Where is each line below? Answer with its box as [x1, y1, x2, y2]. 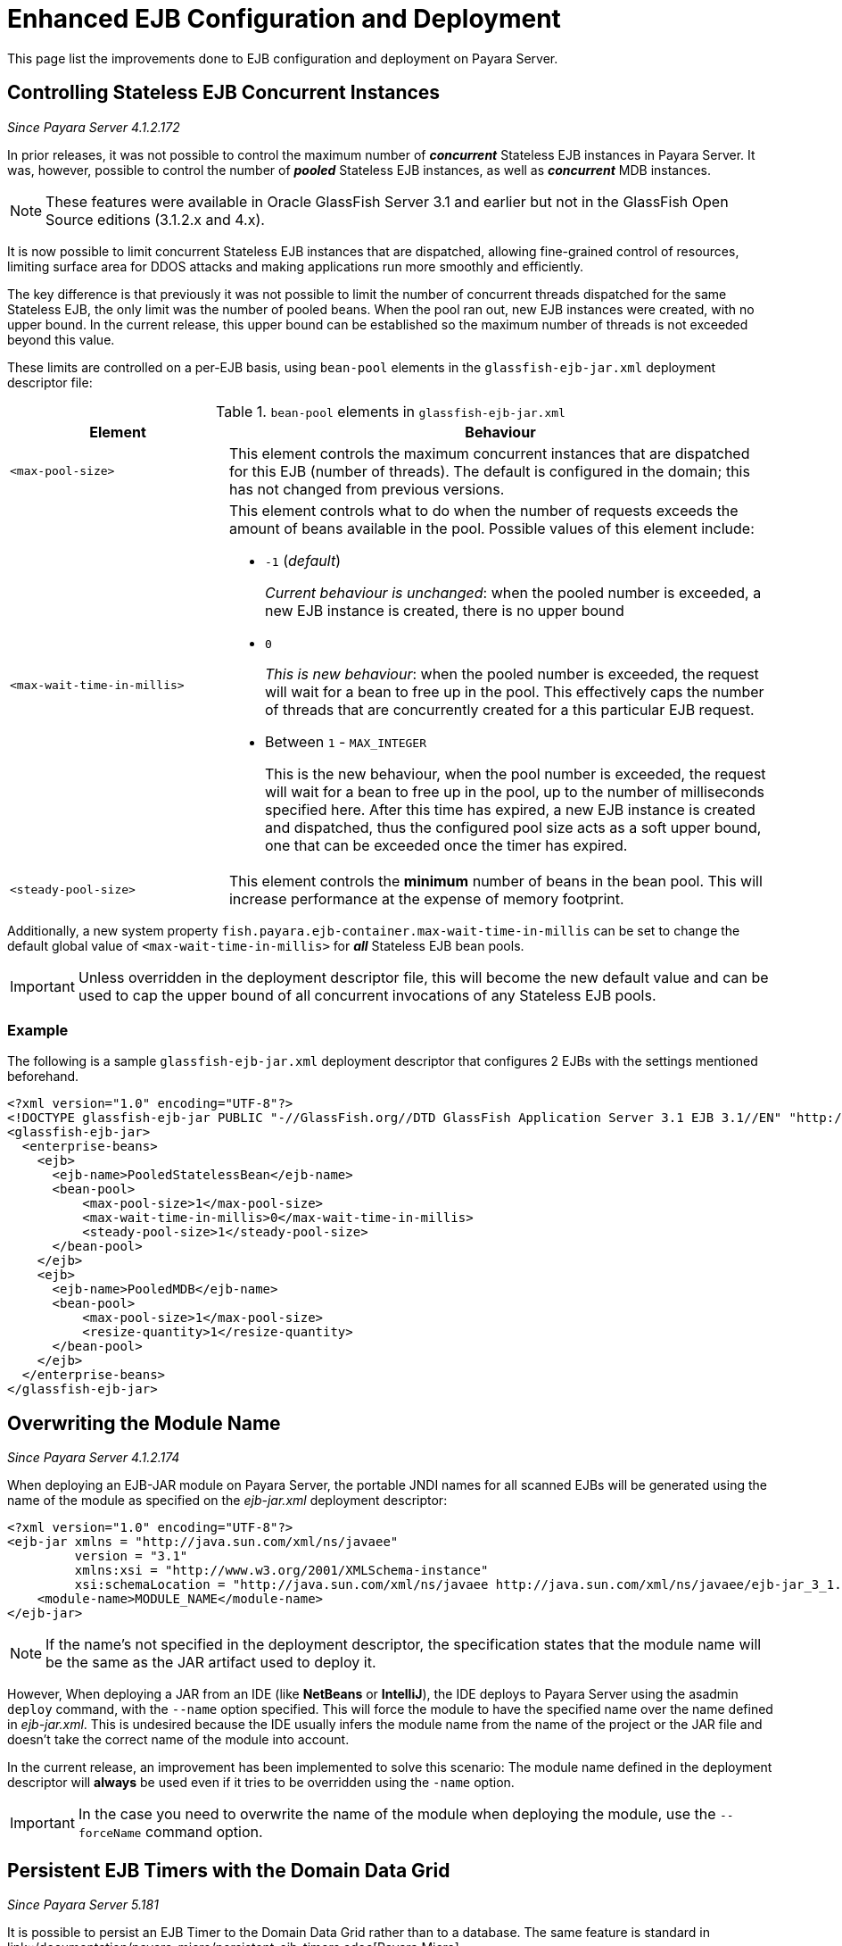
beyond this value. [7, 331, 115, 347]
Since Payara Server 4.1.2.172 [7, 119, 180, 135]
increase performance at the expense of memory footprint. [228, 889, 624, 908]
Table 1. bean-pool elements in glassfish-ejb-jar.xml [216, 402, 565, 420]
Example [7, 1020, 69, 1039]
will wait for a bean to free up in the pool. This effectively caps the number [264, 682, 764, 701]
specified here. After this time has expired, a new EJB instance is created [264, 800, 755, 819]
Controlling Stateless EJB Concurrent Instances [7, 81, 441, 104]
